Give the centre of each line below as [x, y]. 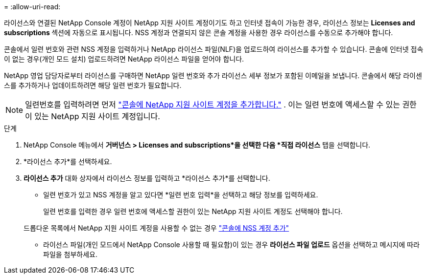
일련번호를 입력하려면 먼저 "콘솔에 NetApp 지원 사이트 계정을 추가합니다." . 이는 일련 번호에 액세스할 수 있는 [213, 105]
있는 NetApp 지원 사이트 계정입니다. [97, 116]
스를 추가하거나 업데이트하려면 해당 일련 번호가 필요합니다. [93, 85]
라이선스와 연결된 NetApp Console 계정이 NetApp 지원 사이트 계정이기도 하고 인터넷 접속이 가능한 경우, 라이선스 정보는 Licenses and [210, 23]
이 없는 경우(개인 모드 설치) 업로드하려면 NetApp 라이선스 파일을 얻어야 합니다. [124, 59]
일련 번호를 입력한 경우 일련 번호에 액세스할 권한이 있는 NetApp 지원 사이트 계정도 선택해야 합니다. [193, 211]
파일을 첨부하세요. [71, 254]
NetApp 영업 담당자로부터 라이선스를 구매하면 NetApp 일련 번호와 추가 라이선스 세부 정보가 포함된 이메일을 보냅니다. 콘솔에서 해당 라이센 [213, 75]
